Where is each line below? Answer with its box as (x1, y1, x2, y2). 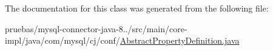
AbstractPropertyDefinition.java (120, 34, 240, 47)
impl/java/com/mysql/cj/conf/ (5, 34, 120, 47)
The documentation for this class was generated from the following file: (5, 2, 269, 14)
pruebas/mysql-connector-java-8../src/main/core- (5, 22, 187, 35)
